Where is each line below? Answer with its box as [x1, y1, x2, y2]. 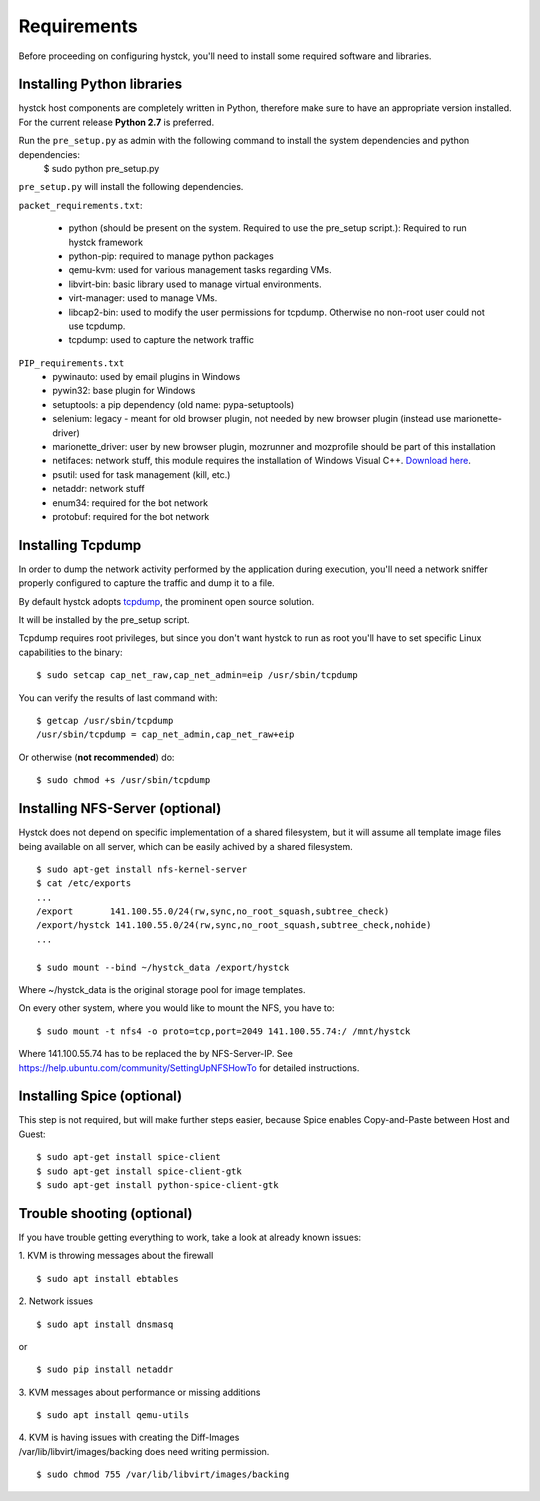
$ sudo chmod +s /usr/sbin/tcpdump [36, 775, 211, 786]
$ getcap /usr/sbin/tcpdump [36, 715, 174, 727]
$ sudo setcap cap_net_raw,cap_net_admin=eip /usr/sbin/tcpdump [36, 670, 359, 681]
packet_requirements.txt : [18, 199, 143, 211]
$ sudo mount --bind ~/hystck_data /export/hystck [36, 961, 290, 973]
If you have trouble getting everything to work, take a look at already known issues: [18, 1231, 362, 1243]
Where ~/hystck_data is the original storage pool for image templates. [18, 984, 306, 996]
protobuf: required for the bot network [52, 511, 210, 522]
